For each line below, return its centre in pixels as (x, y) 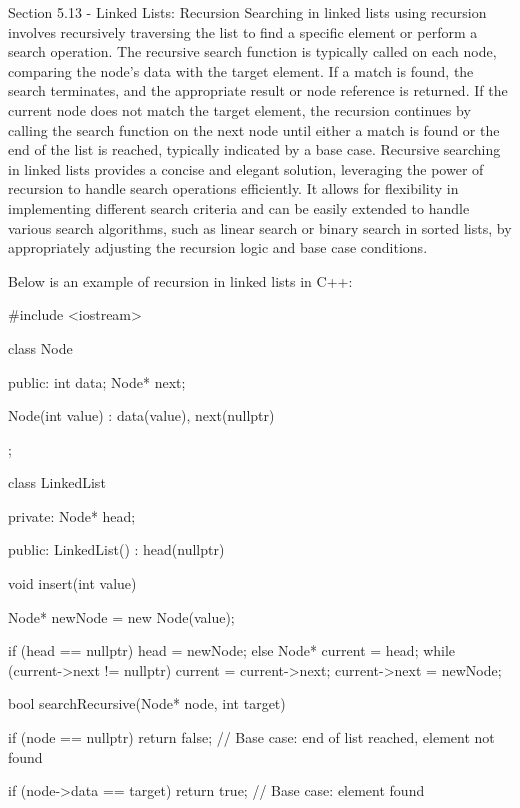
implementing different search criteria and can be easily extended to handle (239, 207)
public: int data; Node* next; (97, 381)
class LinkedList (57, 482)
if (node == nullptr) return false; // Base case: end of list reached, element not (251, 737)
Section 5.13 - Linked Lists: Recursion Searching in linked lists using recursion (247, 12)
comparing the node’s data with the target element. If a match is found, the (241, 70)
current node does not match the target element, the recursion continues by (239, 109)
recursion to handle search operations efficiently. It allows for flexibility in (233, 188)
